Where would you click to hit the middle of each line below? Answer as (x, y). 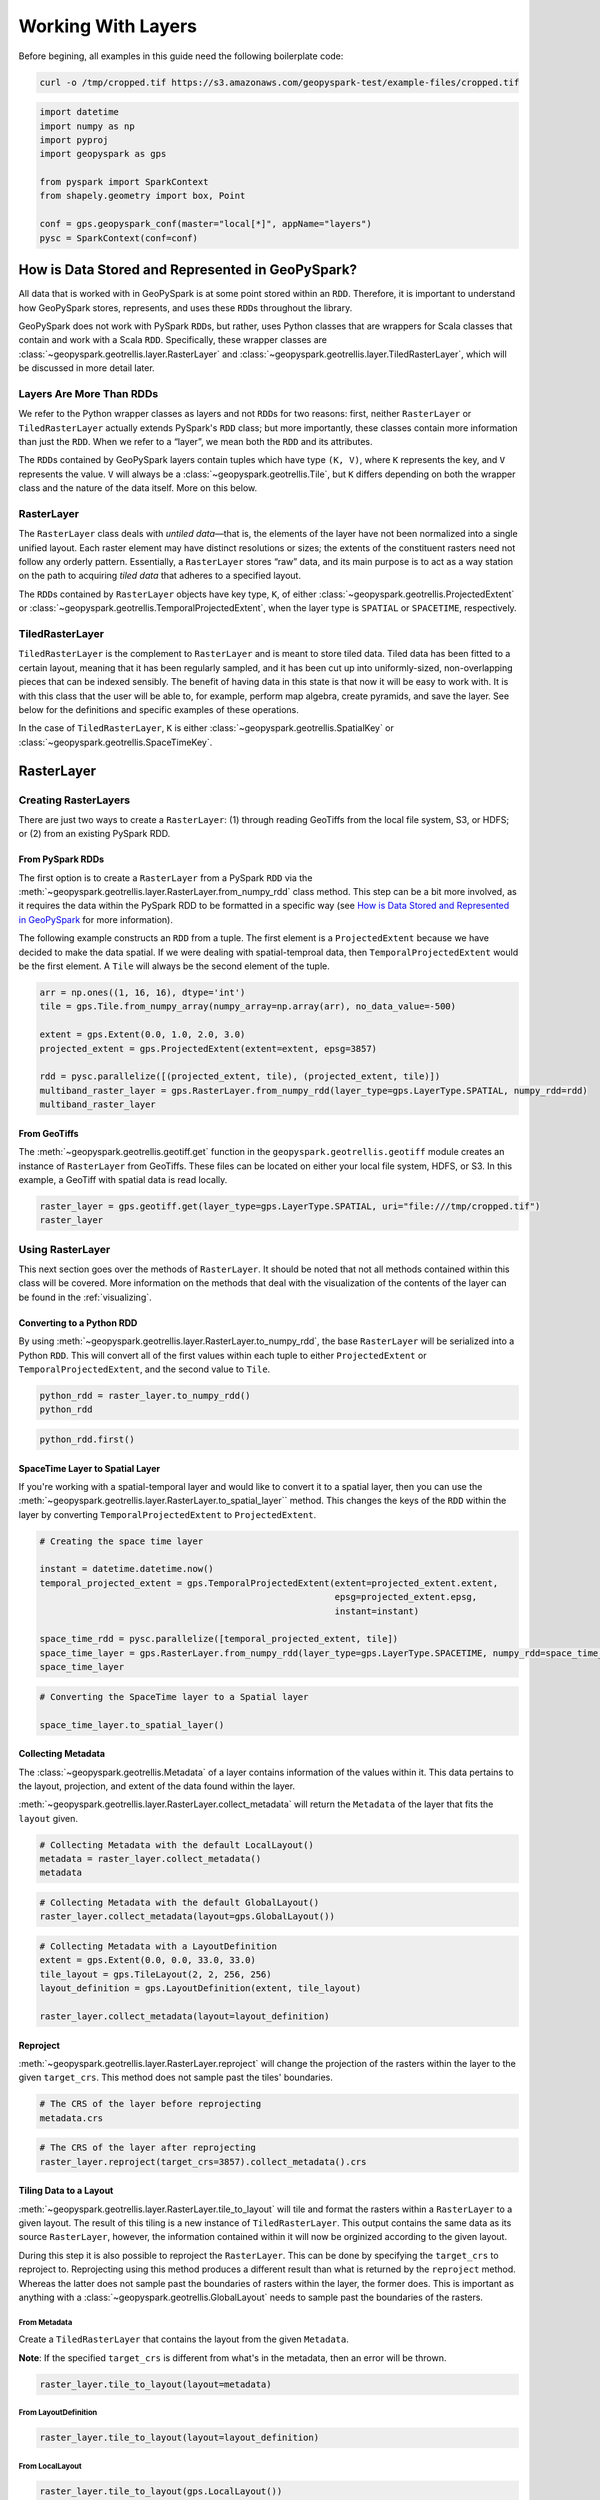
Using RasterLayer (64, 1249)
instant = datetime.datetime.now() (126, 1569)
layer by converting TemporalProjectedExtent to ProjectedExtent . (167, 1514)
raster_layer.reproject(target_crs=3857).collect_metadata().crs (203, 2161)
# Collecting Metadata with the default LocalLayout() (176, 1844)
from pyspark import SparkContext (124, 182)
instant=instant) (377, 1611)
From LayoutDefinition (58, 2413)
